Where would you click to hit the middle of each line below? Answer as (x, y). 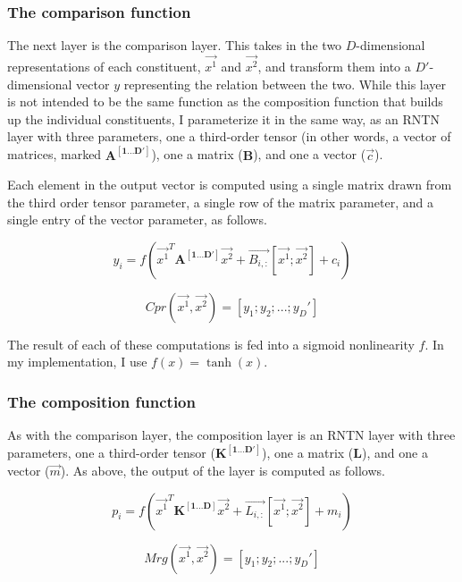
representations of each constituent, (104, 67)
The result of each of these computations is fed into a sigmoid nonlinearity (211, 344)
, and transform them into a (334, 67)
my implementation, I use (77, 362)
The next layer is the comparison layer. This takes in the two (175, 45)
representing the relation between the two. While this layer (285, 84)
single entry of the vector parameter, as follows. (137, 219)
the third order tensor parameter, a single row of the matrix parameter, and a (220, 202)
